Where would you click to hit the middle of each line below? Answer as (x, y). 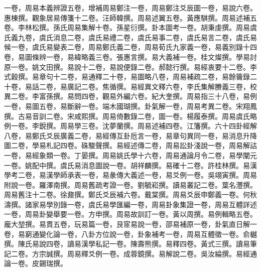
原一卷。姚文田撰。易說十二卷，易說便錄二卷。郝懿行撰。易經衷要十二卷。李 (130, 66)
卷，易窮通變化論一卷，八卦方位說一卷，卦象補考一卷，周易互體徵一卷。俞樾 (130, 234)
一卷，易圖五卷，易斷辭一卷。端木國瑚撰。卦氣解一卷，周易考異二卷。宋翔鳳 (130, 106)
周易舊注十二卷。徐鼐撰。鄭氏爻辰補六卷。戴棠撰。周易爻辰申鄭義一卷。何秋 (130, 194)
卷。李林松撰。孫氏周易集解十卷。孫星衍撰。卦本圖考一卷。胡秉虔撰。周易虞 (130, 27)
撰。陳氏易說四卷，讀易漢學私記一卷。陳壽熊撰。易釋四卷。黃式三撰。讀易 (127, 244)
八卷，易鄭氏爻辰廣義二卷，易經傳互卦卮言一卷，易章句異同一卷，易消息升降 (130, 135)
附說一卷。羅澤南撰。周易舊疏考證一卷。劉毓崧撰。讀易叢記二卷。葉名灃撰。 (130, 184)
